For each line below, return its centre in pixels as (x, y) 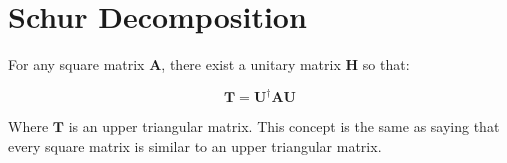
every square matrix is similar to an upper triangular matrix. (195, 145)
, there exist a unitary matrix (251, 64)
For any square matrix (76, 64)
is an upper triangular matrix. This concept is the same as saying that (284, 126)
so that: (386, 64)
